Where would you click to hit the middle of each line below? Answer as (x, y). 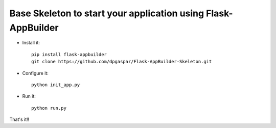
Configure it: (35, 73)
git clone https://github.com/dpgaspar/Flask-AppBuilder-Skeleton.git (122, 62)
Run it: (29, 96)
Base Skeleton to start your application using (107, 13)
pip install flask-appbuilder (69, 54)
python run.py (49, 108)
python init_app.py (56, 85)
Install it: (31, 43)
